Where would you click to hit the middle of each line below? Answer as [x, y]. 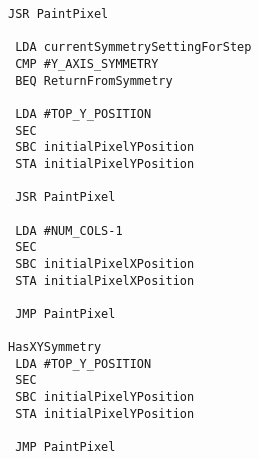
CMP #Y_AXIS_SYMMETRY [87, 63]
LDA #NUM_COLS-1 [69, 230]
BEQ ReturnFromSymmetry [94, 80]
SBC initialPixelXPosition [105, 263]
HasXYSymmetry [55, 347]
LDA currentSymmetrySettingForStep [133, 47]
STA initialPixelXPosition [105, 280]
